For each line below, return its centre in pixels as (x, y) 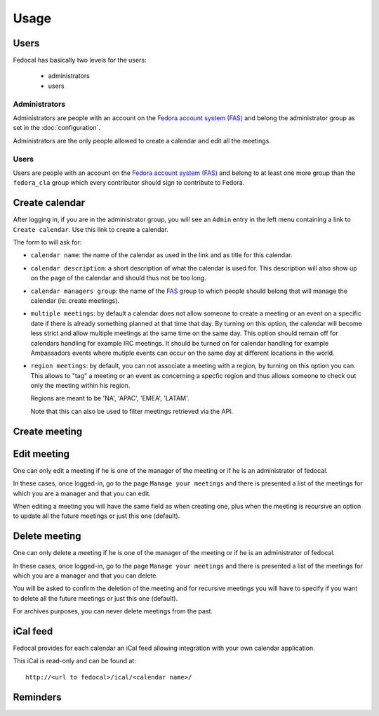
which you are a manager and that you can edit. (82, 493)
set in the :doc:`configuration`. (57, 128)
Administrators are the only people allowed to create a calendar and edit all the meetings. (142, 141)
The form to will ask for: (47, 242)
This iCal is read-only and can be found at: (74, 661)
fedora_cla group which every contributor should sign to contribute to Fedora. (129, 183)
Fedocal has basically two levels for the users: (80, 60)
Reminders (38, 697)
